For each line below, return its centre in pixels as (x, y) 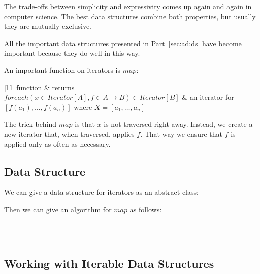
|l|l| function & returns (39, 87)
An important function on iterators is (62, 70)
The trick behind (30, 124)
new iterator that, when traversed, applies (69, 133)
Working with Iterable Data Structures (109, 264)
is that (85, 124)
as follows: (146, 209)
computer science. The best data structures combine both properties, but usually (130, 16)
